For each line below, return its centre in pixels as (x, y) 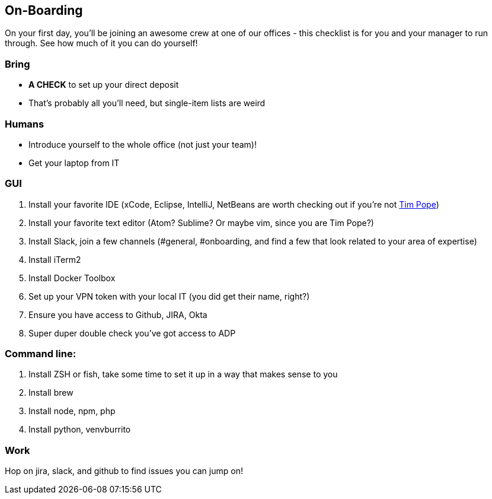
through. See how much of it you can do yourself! (101, 43)
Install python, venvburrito (80, 430)
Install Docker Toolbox (72, 278)
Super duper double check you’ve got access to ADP (132, 333)
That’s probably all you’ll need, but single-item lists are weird (147, 103)
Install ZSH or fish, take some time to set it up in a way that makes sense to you (183, 374)
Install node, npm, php (72, 411)
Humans (25, 124)
